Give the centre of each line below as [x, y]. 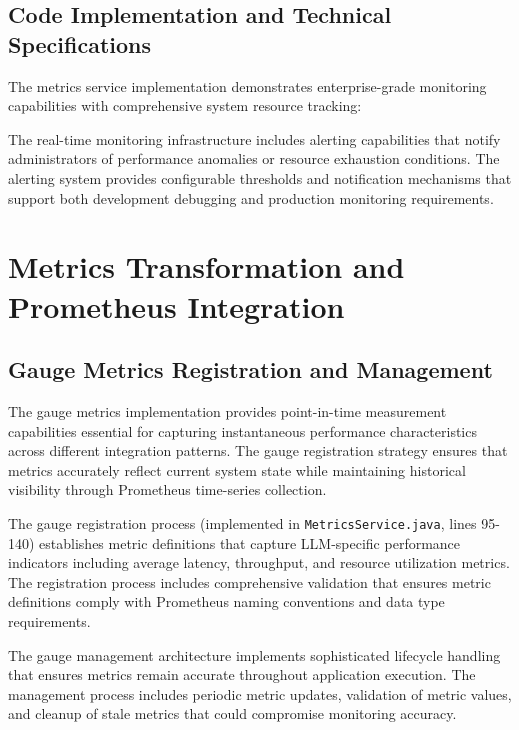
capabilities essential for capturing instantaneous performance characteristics [242, 430]
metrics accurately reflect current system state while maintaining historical [237, 469]
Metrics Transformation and [206, 266]
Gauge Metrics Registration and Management [250, 369]
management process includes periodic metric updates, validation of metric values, [260, 693]
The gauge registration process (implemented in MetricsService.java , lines [242, 522]
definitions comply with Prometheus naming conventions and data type [226, 601]
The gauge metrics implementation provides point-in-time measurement [227, 410]
